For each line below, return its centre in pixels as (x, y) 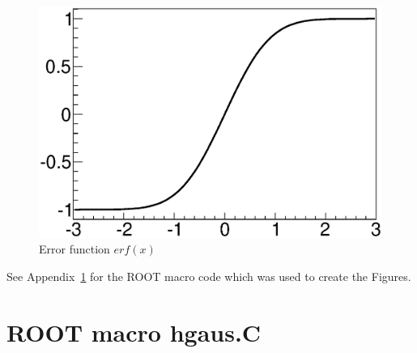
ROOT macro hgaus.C (134, 332)
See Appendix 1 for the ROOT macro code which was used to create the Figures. (209, 276)
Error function (74, 249)
